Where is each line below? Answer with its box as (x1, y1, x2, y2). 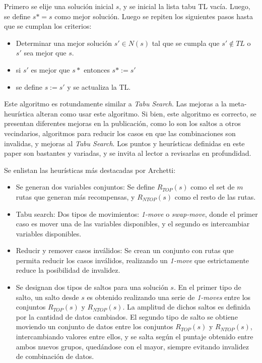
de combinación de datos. (16, 351, 94, 361)
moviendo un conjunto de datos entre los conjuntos (16, 321, 173, 332)
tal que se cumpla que (152, 37, 220, 48)
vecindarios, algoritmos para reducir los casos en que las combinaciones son (4, 128, 236, 138)
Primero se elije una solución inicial (4, 1, 114, 11)
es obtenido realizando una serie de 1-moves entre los (87, 291, 251, 302)
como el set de (190, 181, 235, 192)
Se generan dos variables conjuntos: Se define (16, 181, 155, 192)
